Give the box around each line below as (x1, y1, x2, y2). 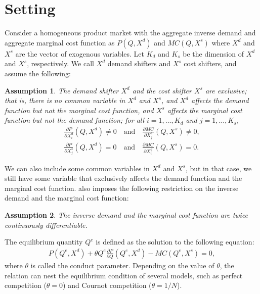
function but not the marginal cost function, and (5, 105, 154, 115)
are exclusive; (205, 85, 247, 95)
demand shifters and (107, 58, 171, 69)
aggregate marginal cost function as (5, 37, 115, 47)
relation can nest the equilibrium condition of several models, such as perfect (5, 270, 243, 280)
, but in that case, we (185, 163, 252, 173)
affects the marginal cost (167, 105, 242, 115)
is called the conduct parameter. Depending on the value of (30, 260, 214, 271)
